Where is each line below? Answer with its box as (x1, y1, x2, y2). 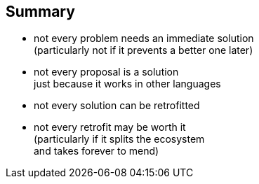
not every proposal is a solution (34, 66, 179, 78)
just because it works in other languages (34, 78, 221, 90)
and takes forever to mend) (34, 145, 159, 157)
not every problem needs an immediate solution (34, 32, 254, 45)
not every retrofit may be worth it (34, 121, 186, 134)
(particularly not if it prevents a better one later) (34, 44, 253, 57)
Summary (6, 3, 75, 20)
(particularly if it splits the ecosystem (34, 133, 205, 146)
